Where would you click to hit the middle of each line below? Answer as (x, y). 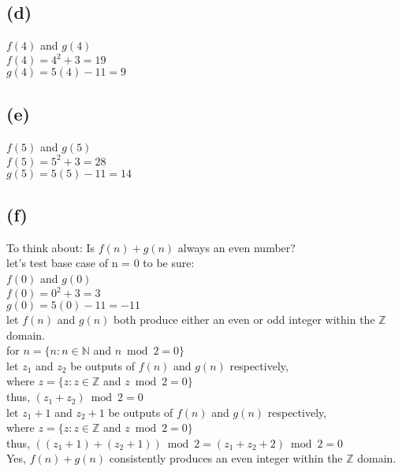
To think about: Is (51, 247)
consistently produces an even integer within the (226, 458)
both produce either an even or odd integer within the (244, 320)
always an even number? (236, 247)
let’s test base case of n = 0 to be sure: (100, 263)
